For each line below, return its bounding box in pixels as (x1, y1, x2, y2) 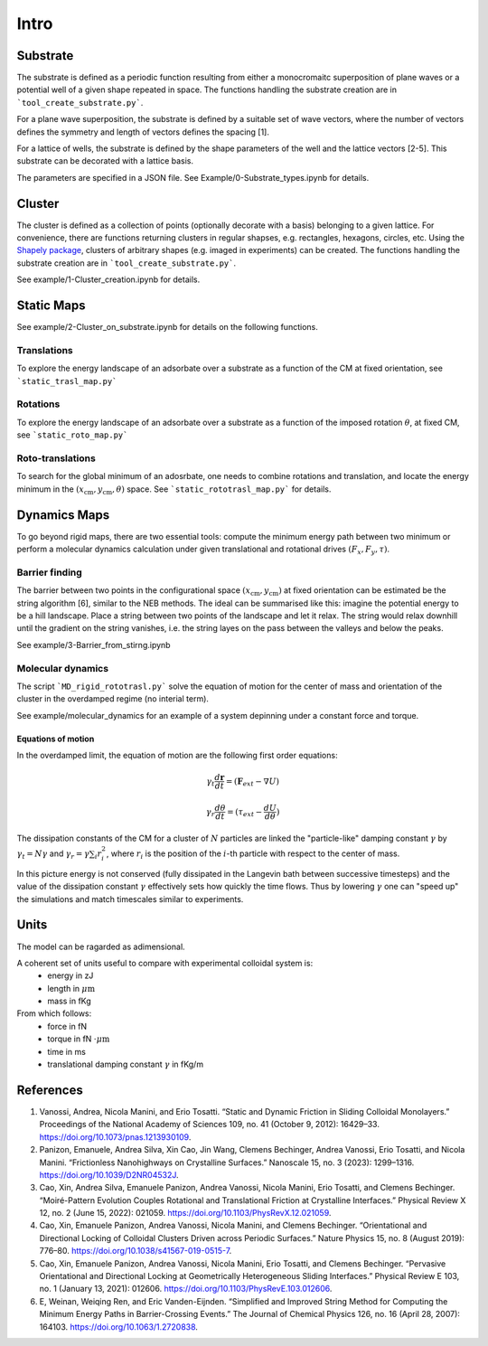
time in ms (47, 1046, 86, 1057)
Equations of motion (16, 733, 95, 744)
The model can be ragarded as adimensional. (16, 941, 185, 952)
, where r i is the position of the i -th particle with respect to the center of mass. (106, 848, 400, 861)
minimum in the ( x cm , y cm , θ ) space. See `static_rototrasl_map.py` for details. (16, 484, 332, 496)
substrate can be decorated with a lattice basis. (16, 155, 194, 166)
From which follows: (16, 1008, 92, 1019)
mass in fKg (47, 995, 92, 1007)
